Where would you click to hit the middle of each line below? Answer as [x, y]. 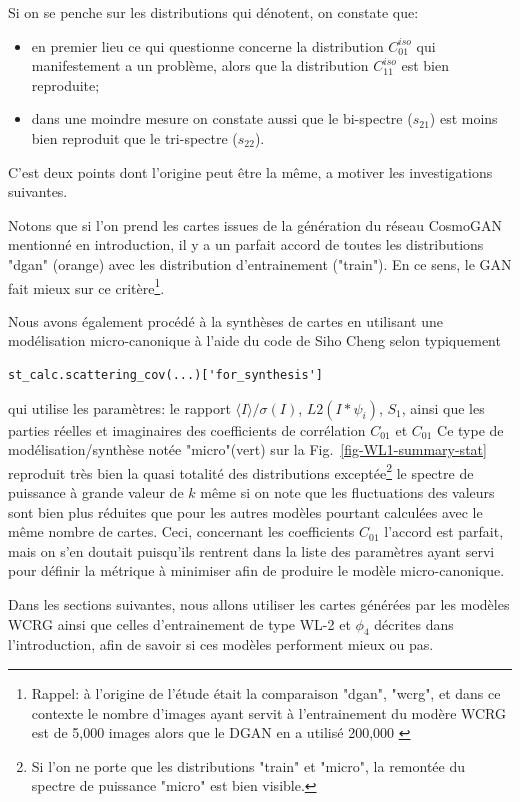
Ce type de [470, 429]
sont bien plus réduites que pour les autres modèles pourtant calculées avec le [245, 511]
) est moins [463, 118]
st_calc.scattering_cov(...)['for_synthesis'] [165, 374]
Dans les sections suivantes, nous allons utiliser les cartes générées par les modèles [259, 603]
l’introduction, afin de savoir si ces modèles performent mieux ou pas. [221, 644]
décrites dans [414, 623]
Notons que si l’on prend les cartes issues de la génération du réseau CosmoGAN [255, 224]
